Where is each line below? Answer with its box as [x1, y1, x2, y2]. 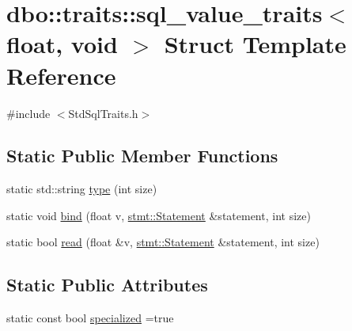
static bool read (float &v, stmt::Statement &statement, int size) [6, 234, 320, 250]
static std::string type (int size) [6, 181, 157, 197]
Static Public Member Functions [6, 143, 278, 168]
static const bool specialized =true [6, 310, 174, 326]
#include [6, 105, 51, 121]
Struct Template [164, 28, 346, 60]
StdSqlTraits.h [68, 105, 138, 121]
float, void [6, 28, 118, 60]
